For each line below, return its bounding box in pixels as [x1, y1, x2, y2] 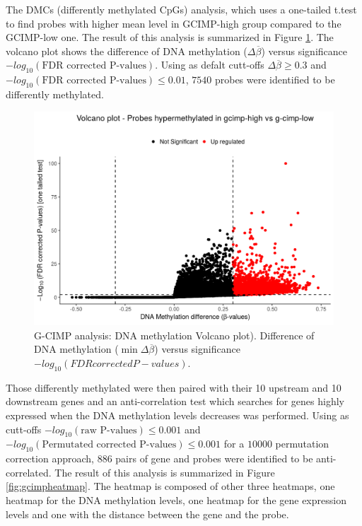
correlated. [6, 464, 52, 479]
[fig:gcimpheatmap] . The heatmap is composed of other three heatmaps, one [6, 479, 335, 493]
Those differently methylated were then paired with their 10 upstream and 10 [6, 380, 341, 394]
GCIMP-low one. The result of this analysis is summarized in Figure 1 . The [6, 30, 334, 45]
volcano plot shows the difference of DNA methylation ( [6, 43, 247, 58]
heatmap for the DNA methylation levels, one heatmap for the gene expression [6, 492, 346, 507]
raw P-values [81, 425, 137, 436]
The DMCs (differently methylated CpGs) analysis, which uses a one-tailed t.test [6, 2, 357, 16]
